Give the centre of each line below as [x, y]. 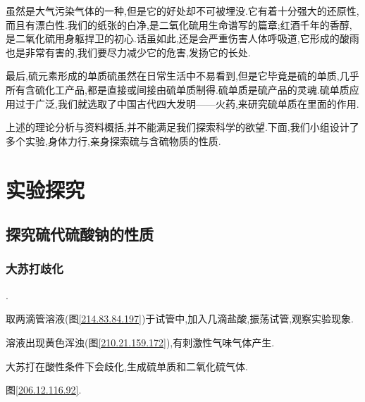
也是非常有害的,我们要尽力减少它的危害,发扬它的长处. [128, 52]
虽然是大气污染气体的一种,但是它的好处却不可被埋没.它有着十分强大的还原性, [182, 11]
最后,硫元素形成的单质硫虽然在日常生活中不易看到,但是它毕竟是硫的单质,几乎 [182, 76]
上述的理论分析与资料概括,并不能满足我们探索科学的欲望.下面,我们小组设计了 [182, 127]
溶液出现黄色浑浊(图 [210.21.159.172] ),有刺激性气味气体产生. [140, 342]
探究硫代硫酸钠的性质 [80, 234]
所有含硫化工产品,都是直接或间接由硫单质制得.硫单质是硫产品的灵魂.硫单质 [178, 89]
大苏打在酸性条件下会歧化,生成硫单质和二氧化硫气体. [127, 366]
